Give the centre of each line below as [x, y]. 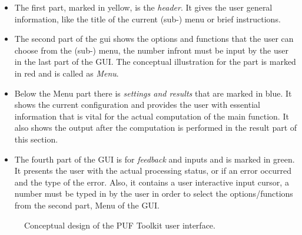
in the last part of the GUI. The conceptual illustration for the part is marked [155, 62]
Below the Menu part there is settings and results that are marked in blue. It [153, 93]
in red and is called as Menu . [67, 73]
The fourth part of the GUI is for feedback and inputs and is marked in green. [155, 159]
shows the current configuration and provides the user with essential [137, 105]
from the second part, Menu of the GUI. [87, 205]
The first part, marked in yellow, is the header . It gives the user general [143, 7]
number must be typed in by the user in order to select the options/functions [154, 193]
